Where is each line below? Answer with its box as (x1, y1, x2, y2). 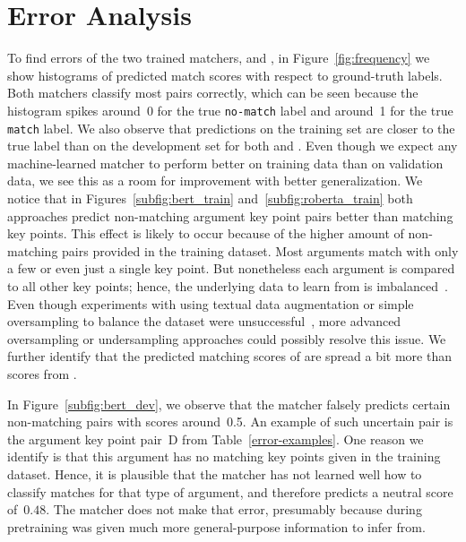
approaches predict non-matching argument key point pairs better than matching (7, 206, 453, 225)
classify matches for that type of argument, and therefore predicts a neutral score (7, 482, 453, 501)
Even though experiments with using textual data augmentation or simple (7, 294, 414, 313)
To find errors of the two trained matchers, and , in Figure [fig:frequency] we (7, 48, 430, 67)
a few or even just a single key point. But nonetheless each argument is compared (7, 259, 455, 278)
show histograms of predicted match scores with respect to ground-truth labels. (7, 65, 443, 84)
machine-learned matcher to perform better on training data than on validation (7, 153, 444, 172)
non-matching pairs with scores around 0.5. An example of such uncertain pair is (7, 412, 453, 431)
